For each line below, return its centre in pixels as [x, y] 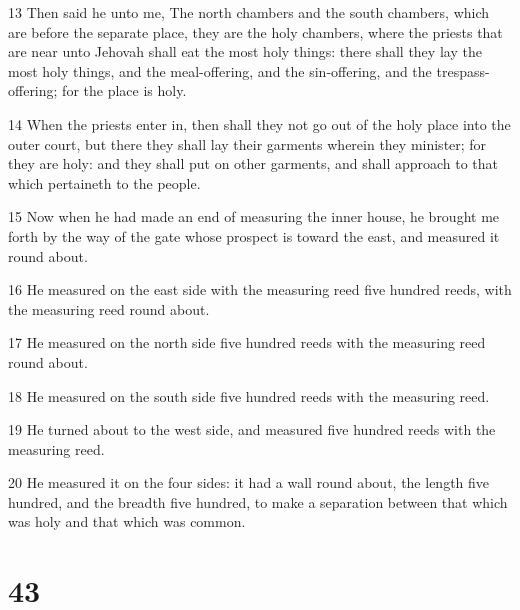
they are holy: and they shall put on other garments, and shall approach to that [253, 163]
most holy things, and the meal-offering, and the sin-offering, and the [220, 70]
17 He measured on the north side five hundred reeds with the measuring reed [247, 342]
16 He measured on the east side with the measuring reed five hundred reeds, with [260, 289]
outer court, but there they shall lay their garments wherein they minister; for [247, 143]
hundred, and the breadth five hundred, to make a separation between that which [258, 501]
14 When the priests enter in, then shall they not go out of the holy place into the [259, 123]
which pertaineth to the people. [104, 182]
